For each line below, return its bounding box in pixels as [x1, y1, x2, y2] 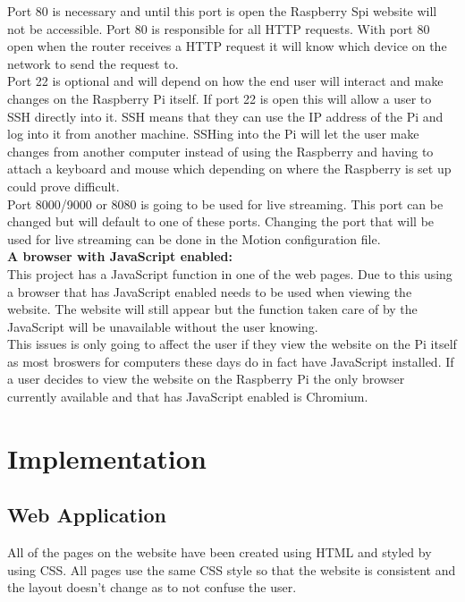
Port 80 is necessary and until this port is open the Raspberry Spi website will [7, 2, 437, 20]
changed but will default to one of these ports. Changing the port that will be [7, 212, 435, 231]
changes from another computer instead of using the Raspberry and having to [7, 141, 434, 160]
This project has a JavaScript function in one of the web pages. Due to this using [7, 264, 452, 283]
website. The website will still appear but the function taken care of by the [7, 300, 418, 318]
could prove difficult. [7, 176, 120, 195]
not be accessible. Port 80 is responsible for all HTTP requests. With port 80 [7, 19, 430, 38]
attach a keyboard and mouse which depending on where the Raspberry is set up [7, 159, 452, 178]
